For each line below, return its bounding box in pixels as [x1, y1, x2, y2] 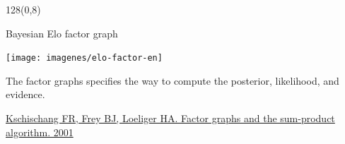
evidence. [6, 87, 45, 102]
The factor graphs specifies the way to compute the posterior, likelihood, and [6, 73, 339, 88]
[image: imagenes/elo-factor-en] [6, 53, 163, 64]
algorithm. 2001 [6, 124, 74, 139]
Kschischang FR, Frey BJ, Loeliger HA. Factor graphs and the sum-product [6, 111, 335, 126]
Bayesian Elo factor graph [6, 25, 118, 40]
